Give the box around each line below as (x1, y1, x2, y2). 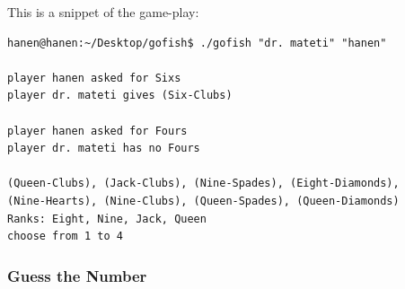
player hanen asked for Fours (7, 124, 188, 137)
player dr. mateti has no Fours (7, 142, 200, 155)
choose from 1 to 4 (7, 230, 123, 243)
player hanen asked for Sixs (7, 71, 181, 84)
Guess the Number (7, 264, 147, 286)
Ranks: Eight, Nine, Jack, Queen (7, 212, 207, 225)
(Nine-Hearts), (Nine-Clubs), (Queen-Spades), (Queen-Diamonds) (7, 194, 400, 207)
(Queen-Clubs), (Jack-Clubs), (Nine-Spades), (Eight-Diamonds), (7, 177, 400, 190)
